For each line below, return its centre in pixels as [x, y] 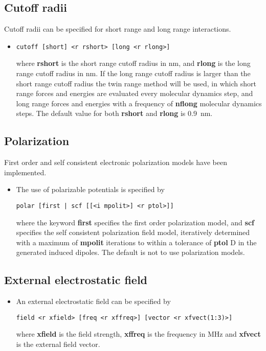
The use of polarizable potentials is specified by [90, 189]
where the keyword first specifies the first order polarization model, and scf [135, 222]
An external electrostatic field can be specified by [93, 301]
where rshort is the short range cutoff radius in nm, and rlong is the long [133, 63]
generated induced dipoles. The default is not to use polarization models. [130, 252]
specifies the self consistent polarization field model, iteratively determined [133, 232]
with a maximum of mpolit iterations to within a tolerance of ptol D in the [136, 242]
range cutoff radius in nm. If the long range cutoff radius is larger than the [133, 73]
